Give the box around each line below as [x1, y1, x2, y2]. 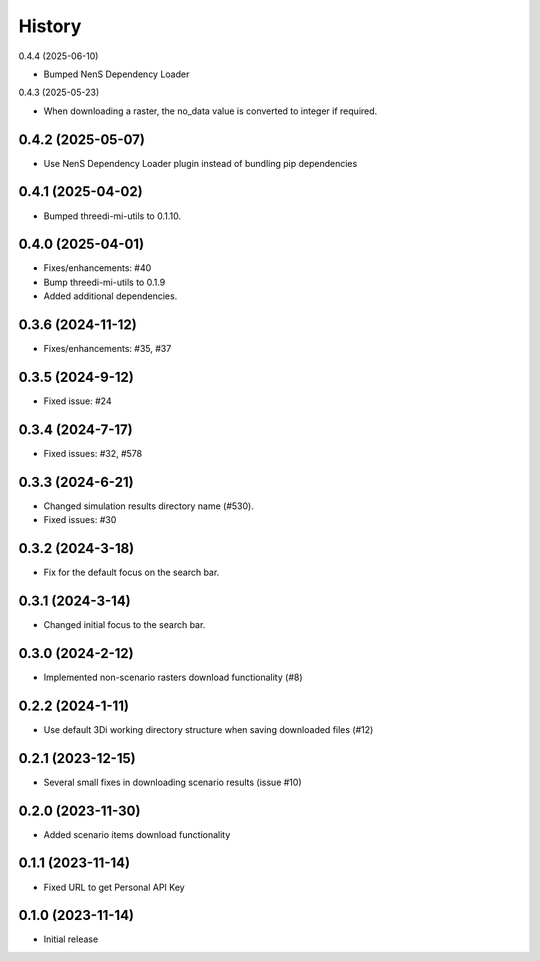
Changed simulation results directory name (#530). [43, 500, 254, 512]
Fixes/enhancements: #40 [43, 262, 152, 274]
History [18, 15, 82, 37]
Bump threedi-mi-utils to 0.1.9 [43, 276, 166, 288]
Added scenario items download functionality [43, 828, 231, 840]
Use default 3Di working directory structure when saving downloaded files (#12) [43, 723, 374, 735]
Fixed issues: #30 [43, 514, 117, 526]
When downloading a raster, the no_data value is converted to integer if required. [43, 105, 378, 117]
